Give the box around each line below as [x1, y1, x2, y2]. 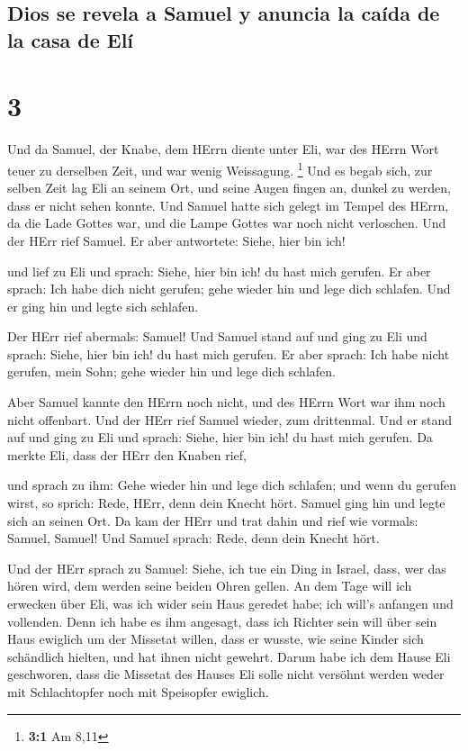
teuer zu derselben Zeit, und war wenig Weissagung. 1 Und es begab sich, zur [7, 158, 433, 179]
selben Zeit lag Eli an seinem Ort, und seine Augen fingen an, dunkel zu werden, [7, 178, 451, 197]
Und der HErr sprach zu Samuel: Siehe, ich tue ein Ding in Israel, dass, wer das [7, 558, 446, 577]
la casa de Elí [7, 25, 134, 53]
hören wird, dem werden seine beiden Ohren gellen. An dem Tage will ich [7, 576, 412, 595]
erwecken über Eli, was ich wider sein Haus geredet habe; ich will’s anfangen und [7, 594, 454, 613]
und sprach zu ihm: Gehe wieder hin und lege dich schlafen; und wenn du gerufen [7, 475, 456, 494]
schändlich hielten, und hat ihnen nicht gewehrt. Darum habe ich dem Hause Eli [7, 647, 451, 665]
